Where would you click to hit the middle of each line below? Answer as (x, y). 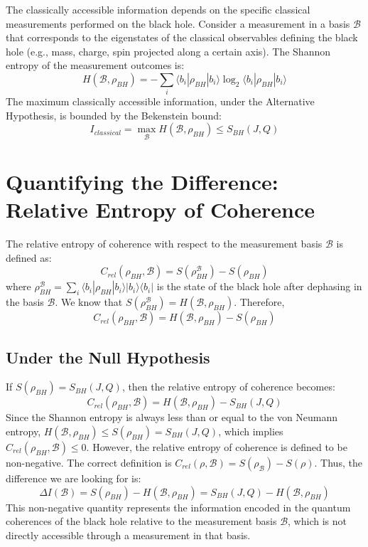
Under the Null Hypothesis (108, 357)
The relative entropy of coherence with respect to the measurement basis (164, 244)
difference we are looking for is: (74, 478)
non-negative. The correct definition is (89, 462)
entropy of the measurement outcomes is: (95, 65)
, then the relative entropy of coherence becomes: (228, 387)
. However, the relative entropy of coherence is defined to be (217, 447)
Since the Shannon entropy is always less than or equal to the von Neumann (172, 417)
